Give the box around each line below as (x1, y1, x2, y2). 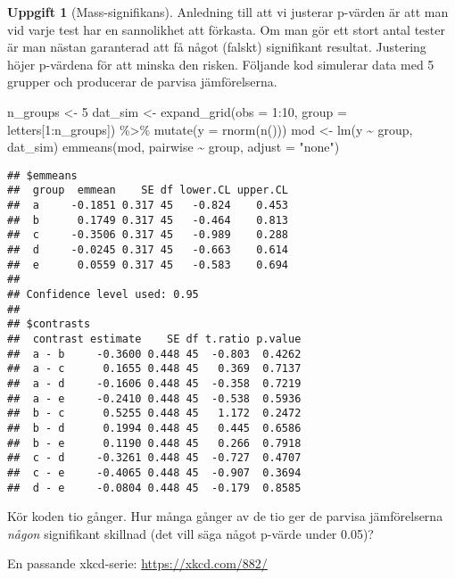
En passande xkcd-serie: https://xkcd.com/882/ (7, 554, 268, 573)
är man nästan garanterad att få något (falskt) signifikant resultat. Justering (7, 37, 426, 56)
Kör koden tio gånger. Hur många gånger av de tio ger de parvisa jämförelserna (7, 507, 443, 525)
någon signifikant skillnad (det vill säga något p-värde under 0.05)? (7, 524, 374, 542)
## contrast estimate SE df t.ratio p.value (7, 332, 302, 345)
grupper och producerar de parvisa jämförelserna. (7, 72, 277, 91)
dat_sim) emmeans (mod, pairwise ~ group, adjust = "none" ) (7, 137, 340, 156)
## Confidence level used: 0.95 (7, 288, 199, 301)
